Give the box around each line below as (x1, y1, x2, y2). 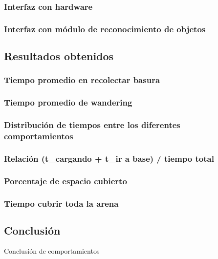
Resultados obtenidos (4, 48, 114, 64)
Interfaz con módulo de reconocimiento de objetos (4, 22, 206, 35)
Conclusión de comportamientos (4, 245, 100, 256)
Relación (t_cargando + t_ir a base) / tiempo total (4, 152, 214, 164)
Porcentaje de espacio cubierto (4, 174, 127, 187)
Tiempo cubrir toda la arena (4, 197, 119, 209)
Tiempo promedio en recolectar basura (4, 74, 160, 86)
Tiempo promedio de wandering (4, 96, 132, 108)
